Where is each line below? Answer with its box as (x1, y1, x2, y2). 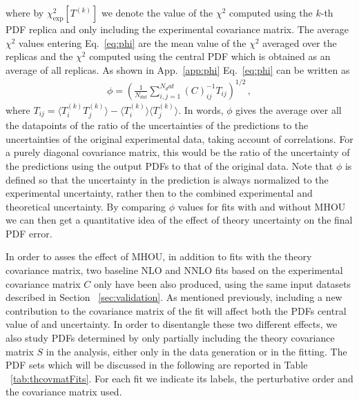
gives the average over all (235, 102, 342, 117)
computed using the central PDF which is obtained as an (89, 49, 331, 63)
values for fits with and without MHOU (177, 199, 346, 213)
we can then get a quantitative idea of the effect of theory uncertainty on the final (6, 213, 353, 227)
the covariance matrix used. (6, 384, 122, 399)
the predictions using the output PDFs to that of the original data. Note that (6, 158, 333, 173)
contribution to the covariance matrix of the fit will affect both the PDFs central (6, 303, 347, 317)
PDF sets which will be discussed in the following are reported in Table (6, 358, 308, 372)
